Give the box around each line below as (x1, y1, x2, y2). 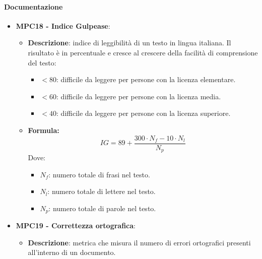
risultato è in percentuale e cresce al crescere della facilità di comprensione (28, 47, 258, 57)
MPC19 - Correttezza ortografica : (16, 220, 136, 231)
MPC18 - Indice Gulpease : (16, 20, 110, 31)
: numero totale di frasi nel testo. (48, 169, 150, 179)
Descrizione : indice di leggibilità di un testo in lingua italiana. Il (28, 37, 231, 48)
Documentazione (4, 1, 63, 12)
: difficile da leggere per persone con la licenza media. (56, 91, 221, 101)
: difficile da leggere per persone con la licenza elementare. (56, 74, 236, 85)
